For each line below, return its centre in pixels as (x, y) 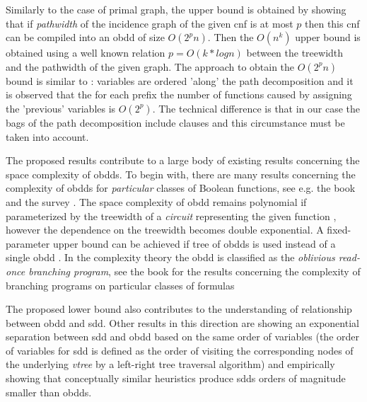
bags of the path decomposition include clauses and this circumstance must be (175, 122)
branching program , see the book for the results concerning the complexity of (194, 271)
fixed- (339, 230)
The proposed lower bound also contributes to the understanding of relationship (179, 309)
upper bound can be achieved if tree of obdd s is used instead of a (194, 243)
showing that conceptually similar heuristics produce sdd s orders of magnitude (176, 378)
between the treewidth (295, 53)
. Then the (231, 37)
